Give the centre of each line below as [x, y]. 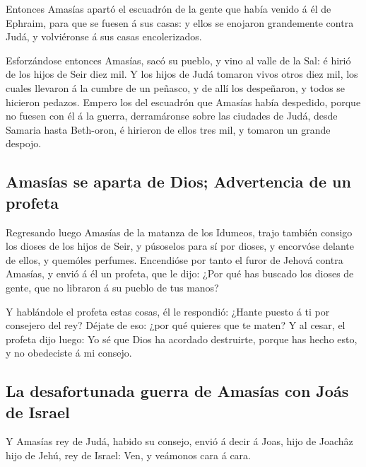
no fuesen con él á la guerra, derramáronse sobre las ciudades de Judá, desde [172, 116]
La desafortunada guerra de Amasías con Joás [177, 391]
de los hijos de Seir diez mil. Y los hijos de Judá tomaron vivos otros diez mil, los [182, 74]
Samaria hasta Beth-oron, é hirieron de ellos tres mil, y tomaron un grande [168, 129]
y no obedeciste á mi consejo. [69, 353]
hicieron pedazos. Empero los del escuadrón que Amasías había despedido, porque [183, 102]
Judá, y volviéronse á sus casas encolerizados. [104, 36]
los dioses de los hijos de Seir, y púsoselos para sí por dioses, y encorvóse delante [180, 246]
